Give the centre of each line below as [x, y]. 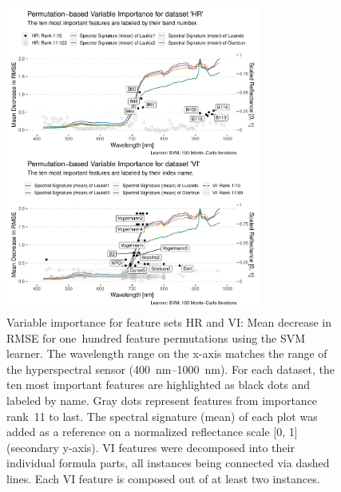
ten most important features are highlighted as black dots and [158, 385]
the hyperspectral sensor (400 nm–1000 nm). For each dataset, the [170, 369]
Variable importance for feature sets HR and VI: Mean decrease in [169, 321]
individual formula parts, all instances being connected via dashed [168, 463]
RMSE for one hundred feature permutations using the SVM [156, 337]
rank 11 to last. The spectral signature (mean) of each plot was [162, 416]
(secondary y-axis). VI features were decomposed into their [151, 447]
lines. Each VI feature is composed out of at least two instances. [163, 478]
